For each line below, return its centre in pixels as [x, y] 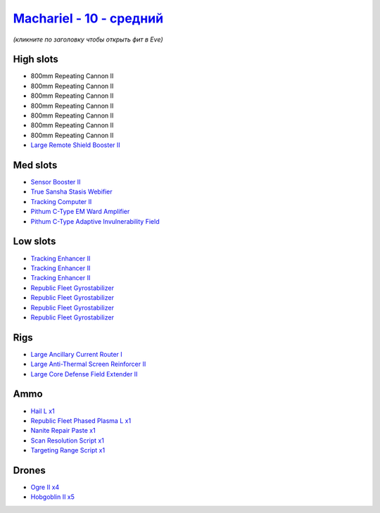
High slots [36, 59]
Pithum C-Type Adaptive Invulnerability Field [95, 221]
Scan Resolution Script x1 [68, 441]
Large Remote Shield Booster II [76, 145]
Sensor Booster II [56, 182]
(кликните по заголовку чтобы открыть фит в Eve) [88, 39]
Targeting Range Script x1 [68, 450]
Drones [29, 470]
